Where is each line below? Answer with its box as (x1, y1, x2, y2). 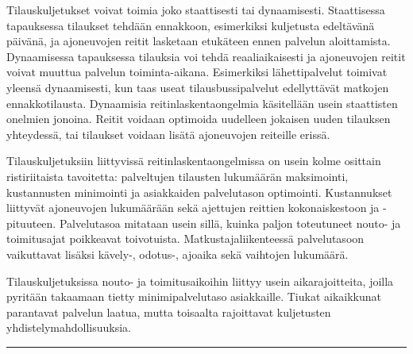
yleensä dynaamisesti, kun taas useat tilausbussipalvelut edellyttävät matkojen (6, 79, 389, 95)
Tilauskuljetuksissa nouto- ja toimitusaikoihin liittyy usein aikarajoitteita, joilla (6, 272, 394, 289)
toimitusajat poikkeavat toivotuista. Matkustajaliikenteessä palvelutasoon (6, 230, 365, 247)
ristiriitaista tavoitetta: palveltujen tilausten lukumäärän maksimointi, (6, 167, 349, 184)
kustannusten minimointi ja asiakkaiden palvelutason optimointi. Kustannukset (6, 183, 392, 200)
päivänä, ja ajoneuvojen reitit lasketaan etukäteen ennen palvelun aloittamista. (6, 33, 391, 49)
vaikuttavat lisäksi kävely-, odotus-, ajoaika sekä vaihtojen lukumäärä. (6, 245, 349, 262)
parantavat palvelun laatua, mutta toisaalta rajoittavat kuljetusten (6, 303, 331, 320)
